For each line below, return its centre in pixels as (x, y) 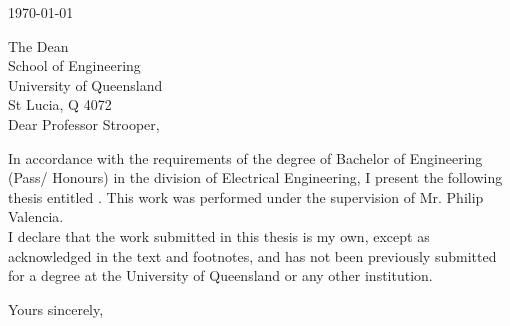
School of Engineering (74, 65)
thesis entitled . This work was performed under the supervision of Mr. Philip (246, 196)
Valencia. (36, 216)
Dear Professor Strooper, (84, 123)
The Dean (38, 45)
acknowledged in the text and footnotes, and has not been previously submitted (252, 255)
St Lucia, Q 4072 (60, 104)
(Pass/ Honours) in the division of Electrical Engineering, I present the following (255, 177)
